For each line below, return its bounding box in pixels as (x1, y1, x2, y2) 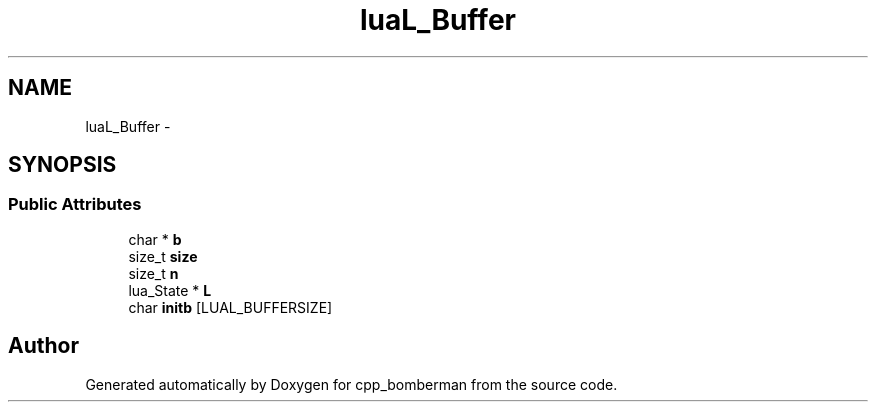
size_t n (128, 264, 179, 282)
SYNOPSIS (8, 152, 117, 178)
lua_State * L (128, 281, 212, 299)
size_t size (128, 247, 198, 265)
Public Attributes (8, 194, 142, 215)
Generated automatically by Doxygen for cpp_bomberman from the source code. (85, 375, 618, 393)
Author (8, 333, 79, 359)
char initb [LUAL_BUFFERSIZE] (128, 298, 333, 316)
